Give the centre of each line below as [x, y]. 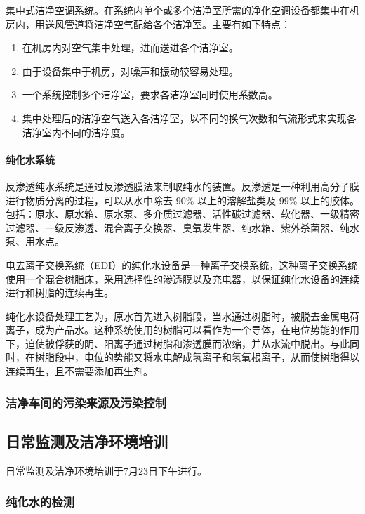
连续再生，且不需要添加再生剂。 [79, 371]
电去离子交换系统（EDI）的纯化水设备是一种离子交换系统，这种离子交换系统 [182, 264]
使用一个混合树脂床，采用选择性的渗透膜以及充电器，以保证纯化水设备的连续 [182, 278]
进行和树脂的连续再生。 [60, 292]
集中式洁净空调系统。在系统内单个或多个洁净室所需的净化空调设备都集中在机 [182, 10]
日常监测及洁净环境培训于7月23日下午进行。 [106, 470]
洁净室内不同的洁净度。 [76, 132]
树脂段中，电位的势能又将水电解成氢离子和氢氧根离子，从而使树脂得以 [197, 357]
